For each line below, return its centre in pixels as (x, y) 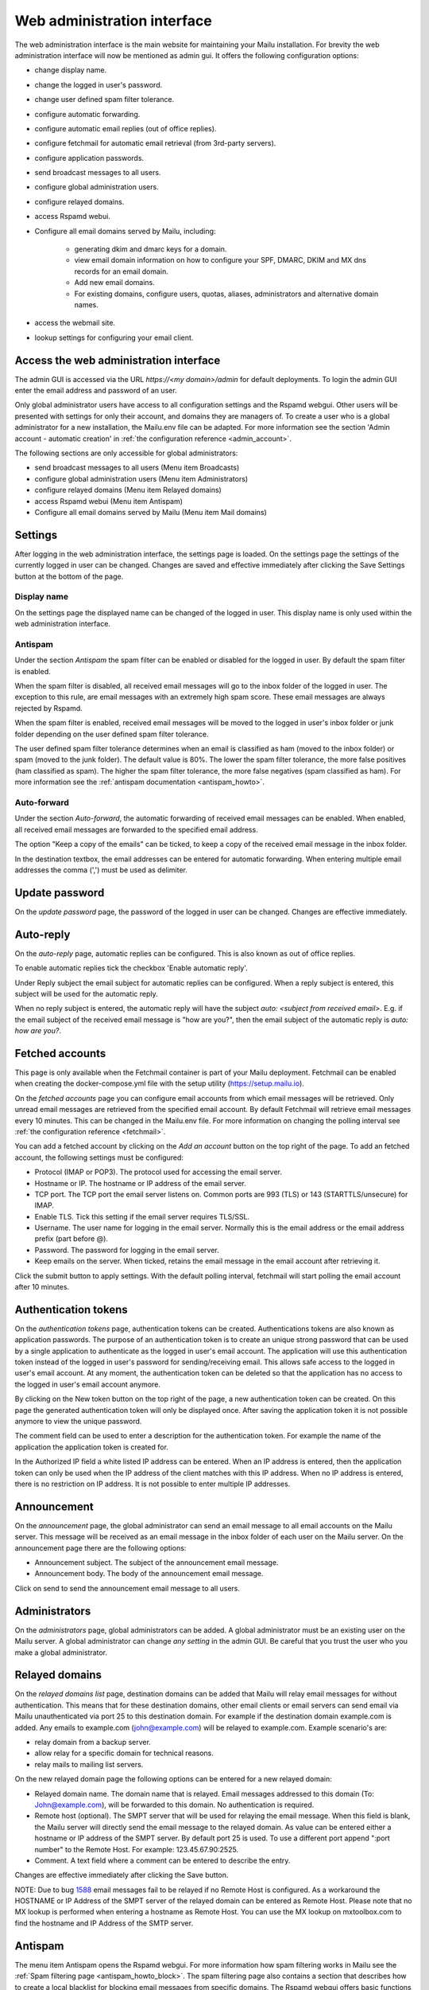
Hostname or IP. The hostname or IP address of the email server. (140, 1183)
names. (86, 304)
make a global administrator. (61, 1652)
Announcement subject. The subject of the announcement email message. (157, 1563)
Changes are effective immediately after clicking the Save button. (122, 1875)
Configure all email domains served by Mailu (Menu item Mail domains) (151, 512)
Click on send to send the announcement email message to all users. (127, 1588)
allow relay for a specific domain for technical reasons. (124, 1753)
